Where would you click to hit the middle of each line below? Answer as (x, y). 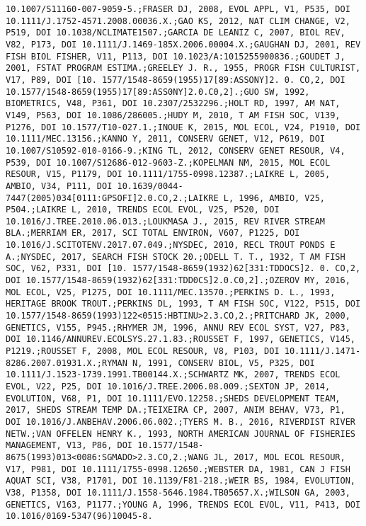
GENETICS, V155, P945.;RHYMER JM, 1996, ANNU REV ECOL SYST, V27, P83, (178, 327)
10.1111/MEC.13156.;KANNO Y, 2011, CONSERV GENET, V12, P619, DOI (166, 139)
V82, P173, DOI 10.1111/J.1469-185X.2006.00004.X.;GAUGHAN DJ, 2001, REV (183, 44)
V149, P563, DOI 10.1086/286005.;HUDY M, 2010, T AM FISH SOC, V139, (173, 115)
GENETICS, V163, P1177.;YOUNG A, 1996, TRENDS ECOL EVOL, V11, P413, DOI (183, 504)
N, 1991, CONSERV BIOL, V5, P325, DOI (223, 363)
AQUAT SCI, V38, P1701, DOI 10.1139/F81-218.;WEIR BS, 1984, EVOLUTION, (181, 481)
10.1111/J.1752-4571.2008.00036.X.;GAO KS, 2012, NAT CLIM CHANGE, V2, (178, 21)
